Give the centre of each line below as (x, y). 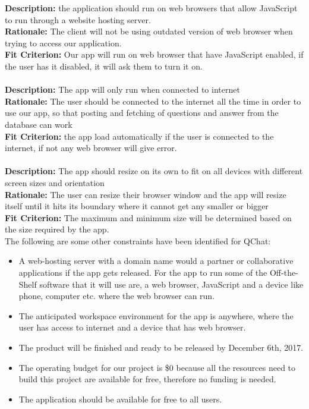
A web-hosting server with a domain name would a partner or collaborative (156, 261)
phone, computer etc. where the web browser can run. (117, 296)
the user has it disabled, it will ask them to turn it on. (104, 66)
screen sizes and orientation (55, 182)
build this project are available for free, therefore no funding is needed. (147, 379)
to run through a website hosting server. (78, 19)
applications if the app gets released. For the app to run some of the (143, 273)
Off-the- (284, 273)
